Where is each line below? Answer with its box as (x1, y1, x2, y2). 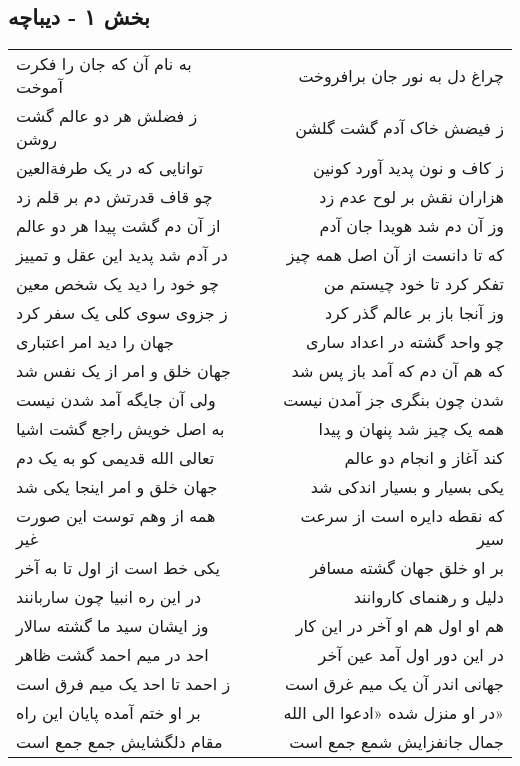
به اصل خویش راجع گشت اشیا (16, 417, 225, 441)
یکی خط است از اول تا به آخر (16, 556, 221, 580)
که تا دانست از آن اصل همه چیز (286, 243, 504, 267)
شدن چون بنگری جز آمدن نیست (283, 388, 504, 412)
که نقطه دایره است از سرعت (300, 504, 504, 528)
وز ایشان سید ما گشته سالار (16, 614, 209, 638)
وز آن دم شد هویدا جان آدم (319, 214, 504, 238)
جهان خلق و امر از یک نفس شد (16, 359, 231, 383)
